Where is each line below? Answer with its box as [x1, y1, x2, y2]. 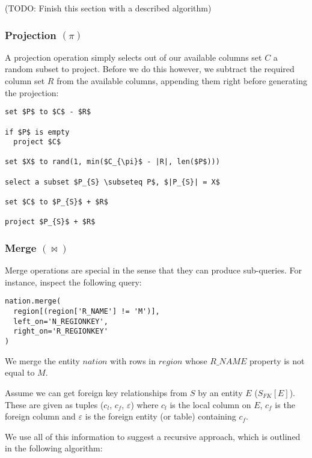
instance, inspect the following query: [5, 275, 142, 288]
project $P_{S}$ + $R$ [5, 218, 96, 227]
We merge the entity [5, 354, 80, 367]
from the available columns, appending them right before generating [57, 75, 307, 87]
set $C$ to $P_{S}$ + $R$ [5, 198, 108, 207]
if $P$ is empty [5, 127, 70, 136]
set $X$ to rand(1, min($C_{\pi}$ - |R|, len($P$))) [5, 157, 220, 166]
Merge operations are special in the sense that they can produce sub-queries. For [5, 264, 302, 276]
